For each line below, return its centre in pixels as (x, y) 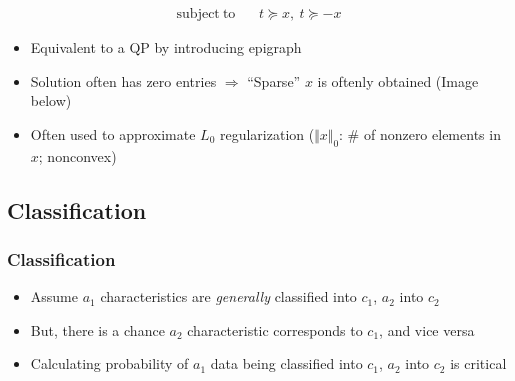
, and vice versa (427, 329)
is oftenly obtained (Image (398, 80)
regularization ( (267, 133)
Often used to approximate (113, 133)
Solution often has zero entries (123, 80)
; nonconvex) (77, 155)
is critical (478, 363)
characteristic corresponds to (275, 329)
